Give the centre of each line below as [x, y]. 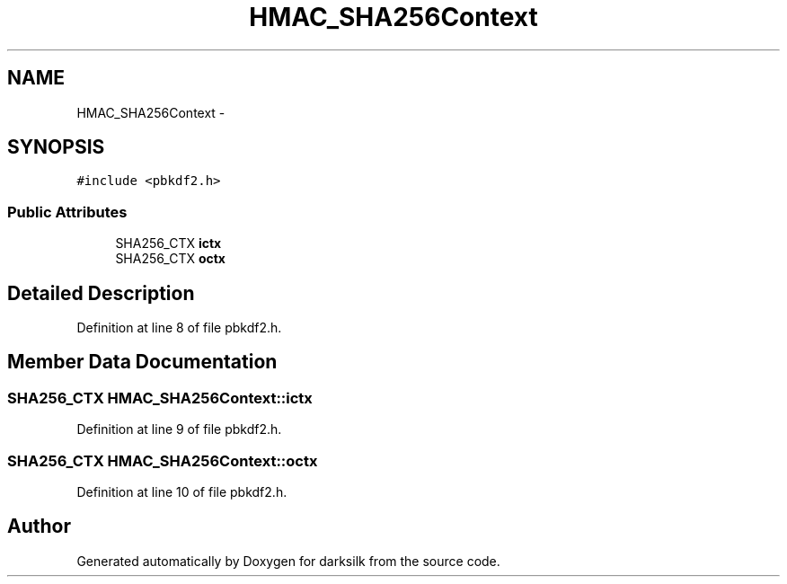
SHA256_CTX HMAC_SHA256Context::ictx [160, 398]
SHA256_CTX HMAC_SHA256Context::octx [163, 460]
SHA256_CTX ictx [168, 243]
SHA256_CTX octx [170, 259]
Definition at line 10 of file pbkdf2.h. [182, 492]
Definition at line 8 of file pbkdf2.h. [179, 328]
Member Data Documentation [142, 362]
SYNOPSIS [56, 147]
